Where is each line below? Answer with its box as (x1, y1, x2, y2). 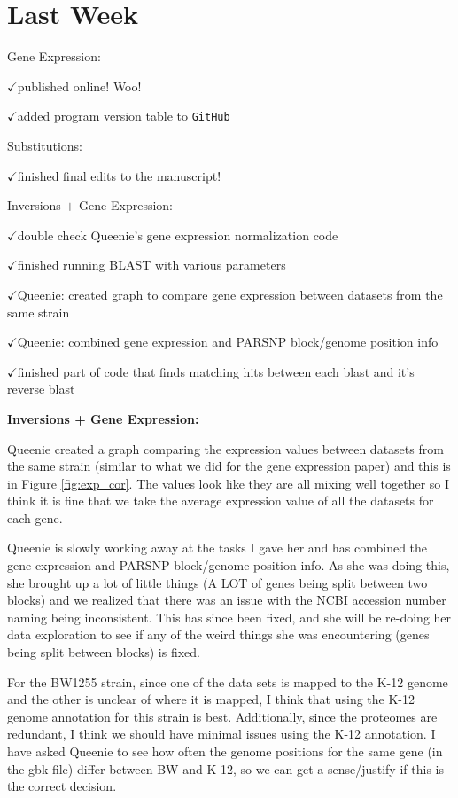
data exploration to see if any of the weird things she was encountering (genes (7, 625, 430, 644)
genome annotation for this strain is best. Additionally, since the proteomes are (7, 707, 438, 725)
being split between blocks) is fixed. (7, 643, 201, 661)
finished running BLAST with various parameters (17, 255, 286, 274)
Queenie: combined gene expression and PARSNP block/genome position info (17, 332, 439, 351)
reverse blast (7, 379, 75, 398)
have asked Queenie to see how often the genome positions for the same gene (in (7, 742, 443, 760)
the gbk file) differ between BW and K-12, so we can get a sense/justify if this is (7, 759, 444, 778)
